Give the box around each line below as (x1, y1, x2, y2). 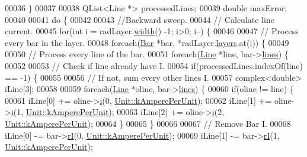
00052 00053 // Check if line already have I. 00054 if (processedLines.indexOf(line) (5, 59, 303, 71)
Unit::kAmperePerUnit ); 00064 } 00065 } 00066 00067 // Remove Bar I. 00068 (5, 117, 291, 129)
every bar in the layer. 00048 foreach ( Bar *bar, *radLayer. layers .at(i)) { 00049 (5, 36, 289, 48)
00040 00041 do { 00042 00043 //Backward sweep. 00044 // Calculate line (5, 13, 274, 25)
